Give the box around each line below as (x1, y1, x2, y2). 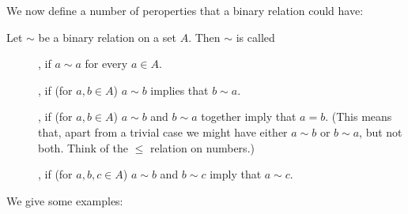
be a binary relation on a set (38, 28, 176, 45)
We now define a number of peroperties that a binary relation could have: (6, 2, 364, 18)
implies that (150, 81, 209, 98)
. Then (188, 28, 221, 45)
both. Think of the (38, 139, 128, 156)
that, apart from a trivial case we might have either (38, 123, 288, 140)
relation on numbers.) (149, 139, 255, 156)
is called (236, 28, 275, 45)
